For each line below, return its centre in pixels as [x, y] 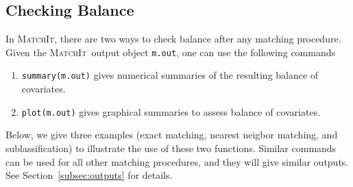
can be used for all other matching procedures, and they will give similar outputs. [177, 161]
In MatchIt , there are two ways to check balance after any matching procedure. [173, 39]
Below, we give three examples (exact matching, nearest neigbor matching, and [172, 135]
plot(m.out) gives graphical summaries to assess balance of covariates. [171, 111]
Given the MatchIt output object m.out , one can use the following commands [171, 52]
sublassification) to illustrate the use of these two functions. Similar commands [171, 148]
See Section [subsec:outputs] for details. [89, 175]
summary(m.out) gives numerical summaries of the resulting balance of [170, 75]
